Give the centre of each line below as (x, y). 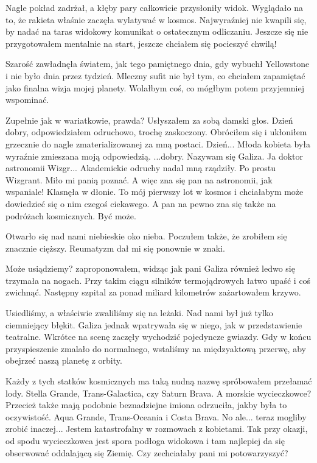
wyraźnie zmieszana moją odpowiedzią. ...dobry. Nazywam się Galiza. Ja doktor (155, 156)
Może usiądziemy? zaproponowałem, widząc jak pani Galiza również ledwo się (150, 268)
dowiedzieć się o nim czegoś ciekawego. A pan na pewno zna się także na (141, 203)
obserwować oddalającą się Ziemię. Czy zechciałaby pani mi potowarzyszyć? (147, 452)
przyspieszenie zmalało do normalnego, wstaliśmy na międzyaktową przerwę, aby (156, 348)
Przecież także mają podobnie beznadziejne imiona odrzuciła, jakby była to (146, 405)
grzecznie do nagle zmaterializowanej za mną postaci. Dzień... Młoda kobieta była (158, 143)
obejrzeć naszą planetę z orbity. (64, 360)
